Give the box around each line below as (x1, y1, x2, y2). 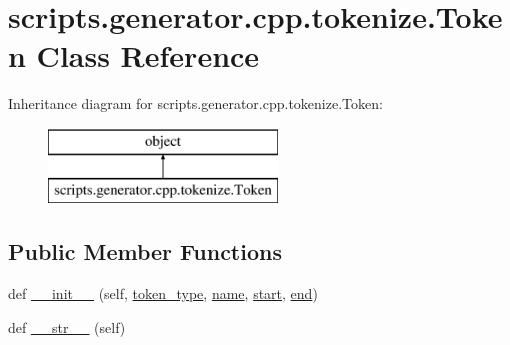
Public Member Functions (8, 236, 282, 267)
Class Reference (36, 35, 260, 76)
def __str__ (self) (8, 316, 126, 337)
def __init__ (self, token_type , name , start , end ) (8, 283, 318, 304)
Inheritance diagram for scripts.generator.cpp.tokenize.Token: (8, 93, 383, 114)
